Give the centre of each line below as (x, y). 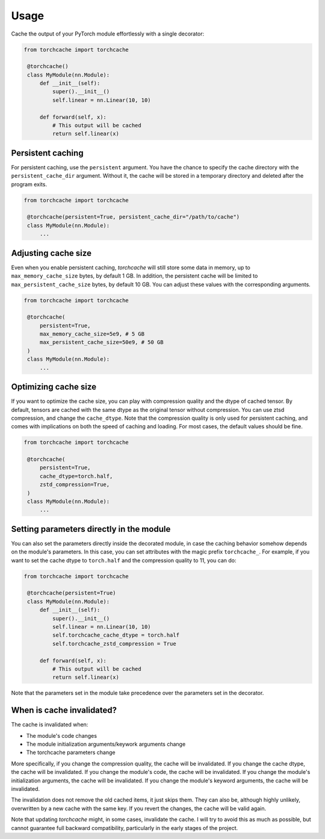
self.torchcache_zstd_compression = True (114, 644)
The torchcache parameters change (71, 752)
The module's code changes (62, 735)
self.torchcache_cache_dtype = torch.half (116, 635)
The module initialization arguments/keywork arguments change (106, 744)
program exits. (29, 184)
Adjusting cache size (51, 253)
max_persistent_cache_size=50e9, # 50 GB (101, 342)
